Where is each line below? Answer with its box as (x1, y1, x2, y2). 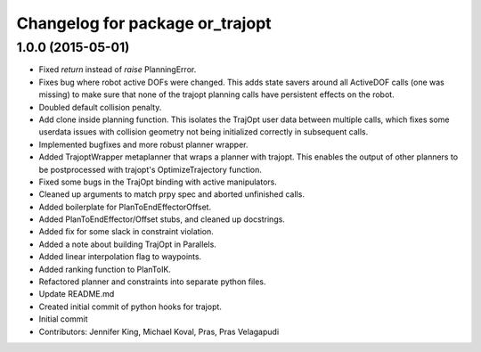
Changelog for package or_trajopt (16, 13, 272, 33)
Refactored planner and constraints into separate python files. (38, 276, 266, 287)
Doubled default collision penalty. (38, 102, 162, 112)
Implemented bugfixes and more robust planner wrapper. (38, 139, 249, 150)
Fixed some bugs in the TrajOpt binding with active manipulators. (38, 176, 278, 187)
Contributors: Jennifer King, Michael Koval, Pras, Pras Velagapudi (38, 326, 280, 337)
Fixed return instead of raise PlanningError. (38, 64, 197, 75)
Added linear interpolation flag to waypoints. (38, 251, 202, 262)
